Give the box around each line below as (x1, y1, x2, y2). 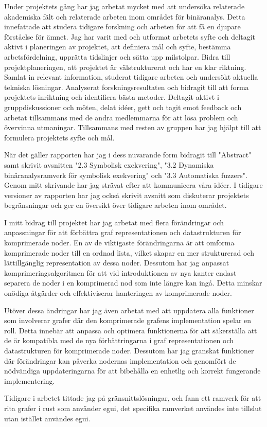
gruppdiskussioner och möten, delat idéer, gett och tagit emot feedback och (4, 101, 242, 112)
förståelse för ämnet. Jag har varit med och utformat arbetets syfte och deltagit (4, 31, 255, 42)
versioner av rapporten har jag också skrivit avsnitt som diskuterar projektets (4, 189, 249, 200)
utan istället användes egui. (4, 413, 91, 423)
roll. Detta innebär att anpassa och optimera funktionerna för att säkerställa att (4, 325, 257, 335)
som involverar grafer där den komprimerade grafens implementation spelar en (4, 315, 252, 326)
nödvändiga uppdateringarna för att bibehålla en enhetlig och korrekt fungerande (4, 365, 261, 376)
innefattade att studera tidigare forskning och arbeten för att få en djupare (4, 21, 241, 32)
